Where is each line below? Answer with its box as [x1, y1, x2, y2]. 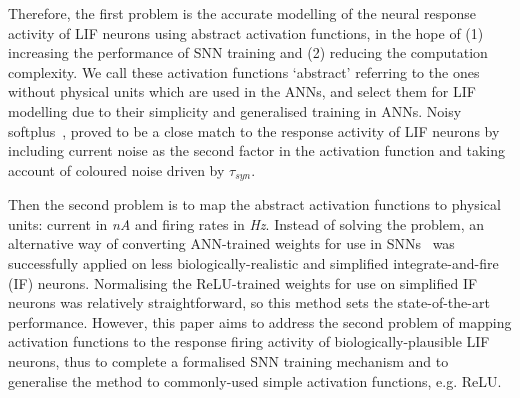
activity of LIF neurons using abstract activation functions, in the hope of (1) [8, 22, 484, 43]
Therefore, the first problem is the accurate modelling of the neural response [8, 3, 477, 23]
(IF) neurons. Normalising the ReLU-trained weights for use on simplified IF [8, 272, 478, 293]
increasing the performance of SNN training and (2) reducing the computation [8, 42, 488, 63]
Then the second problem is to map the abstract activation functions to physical [8, 194, 501, 215]
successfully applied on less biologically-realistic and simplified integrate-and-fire [8, 252, 499, 273]
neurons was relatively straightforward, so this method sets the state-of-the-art [8, 292, 490, 313]
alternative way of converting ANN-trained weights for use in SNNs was [8, 233, 455, 254]
